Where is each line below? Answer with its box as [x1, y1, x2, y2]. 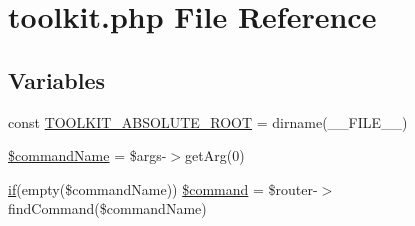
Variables [8, 64, 106, 95]
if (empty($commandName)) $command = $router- [8, 178, 318, 199]
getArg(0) [185, 145, 245, 166]
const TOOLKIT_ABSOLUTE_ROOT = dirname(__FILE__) [8, 111, 408, 132]
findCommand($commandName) [8, 198, 207, 219]
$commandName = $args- [8, 145, 167, 166]
